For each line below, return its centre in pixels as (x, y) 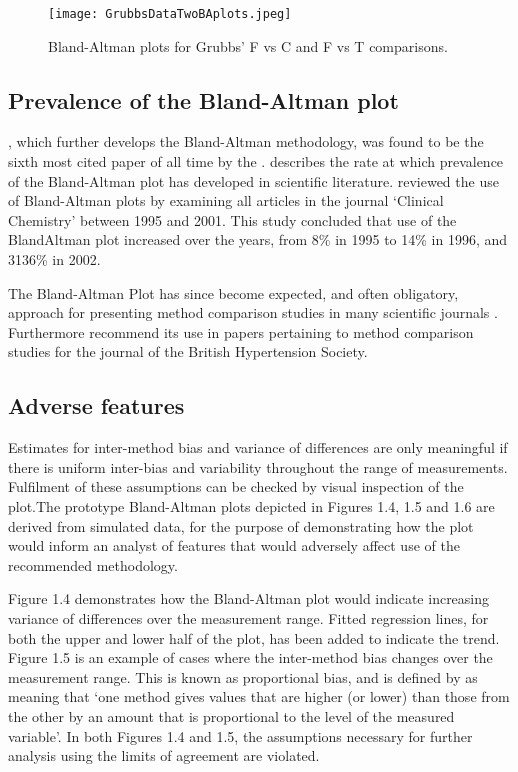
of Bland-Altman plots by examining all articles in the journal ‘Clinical (226, 200)
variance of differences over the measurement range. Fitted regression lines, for (248, 617)
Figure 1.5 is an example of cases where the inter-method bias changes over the (250, 657)
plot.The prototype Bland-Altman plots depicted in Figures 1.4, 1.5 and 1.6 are (251, 505)
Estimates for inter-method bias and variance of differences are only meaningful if (258, 447)
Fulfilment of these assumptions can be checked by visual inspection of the (236, 486)
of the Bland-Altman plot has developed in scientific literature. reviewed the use (253, 180)
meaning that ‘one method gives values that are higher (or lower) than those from (259, 696)
